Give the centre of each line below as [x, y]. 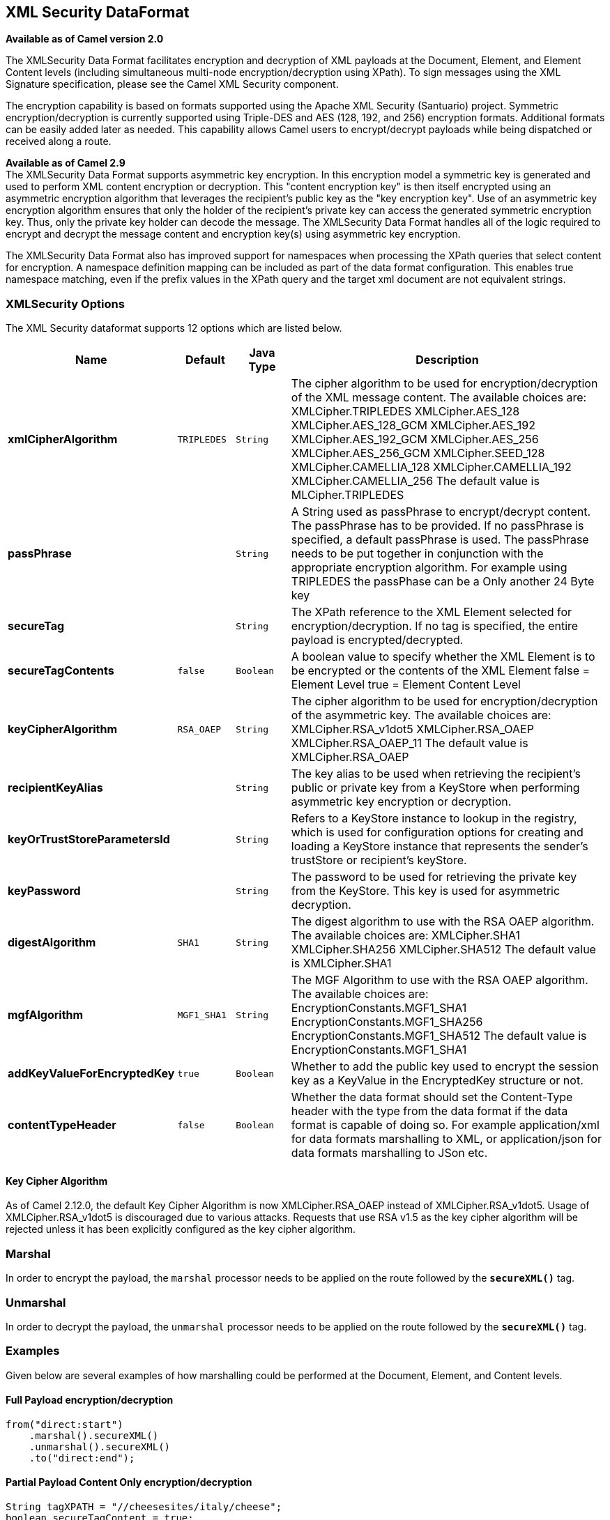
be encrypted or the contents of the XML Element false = [441, 671]
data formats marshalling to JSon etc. [389, 1153]
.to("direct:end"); [82, 1458]
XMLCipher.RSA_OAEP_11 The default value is [410, 743]
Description [447, 360]
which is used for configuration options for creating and [437, 832]
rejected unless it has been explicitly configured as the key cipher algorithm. [181, 1229]
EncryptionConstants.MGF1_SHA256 [387, 1022]
